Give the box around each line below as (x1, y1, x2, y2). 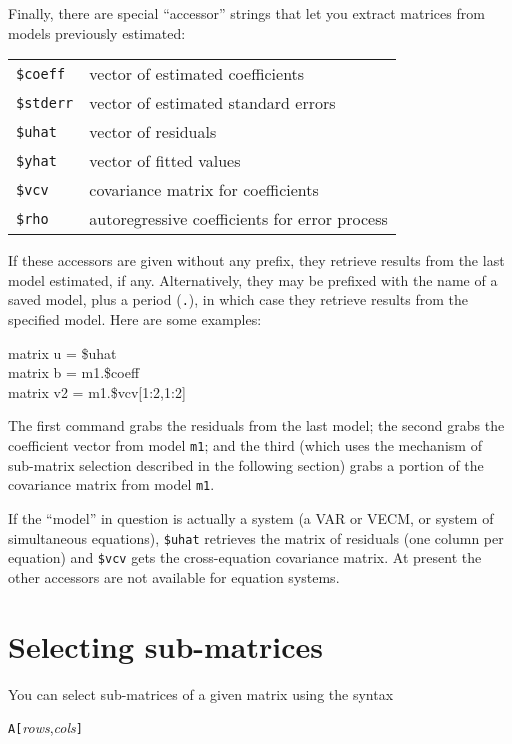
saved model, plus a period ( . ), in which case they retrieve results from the (8, 289, 469, 310)
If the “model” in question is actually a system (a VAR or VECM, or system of (8, 507, 494, 528)
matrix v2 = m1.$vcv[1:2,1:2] (8, 381, 186, 402)
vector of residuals (89, 120, 217, 144)
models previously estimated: (8, 22, 186, 43)
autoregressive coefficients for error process (89, 207, 388, 231)
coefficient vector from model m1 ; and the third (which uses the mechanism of (8, 435, 482, 455)
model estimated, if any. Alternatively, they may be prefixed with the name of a (8, 269, 498, 290)
